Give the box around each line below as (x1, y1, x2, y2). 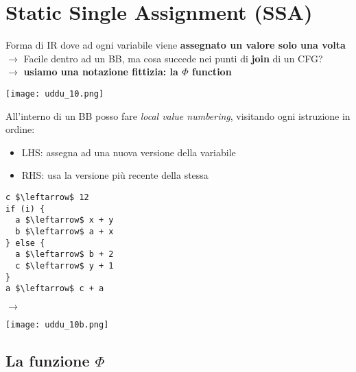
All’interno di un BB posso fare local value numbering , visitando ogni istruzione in (5, 108, 351, 123)
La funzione (5, 349, 90, 371)
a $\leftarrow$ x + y (15, 215, 114, 225)
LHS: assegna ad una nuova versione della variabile (21, 145, 236, 159)
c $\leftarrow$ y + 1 (15, 260, 114, 271)
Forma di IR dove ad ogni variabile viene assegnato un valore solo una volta (5, 38, 346, 52)
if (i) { (5, 203, 45, 214)
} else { (5, 238, 45, 248)
